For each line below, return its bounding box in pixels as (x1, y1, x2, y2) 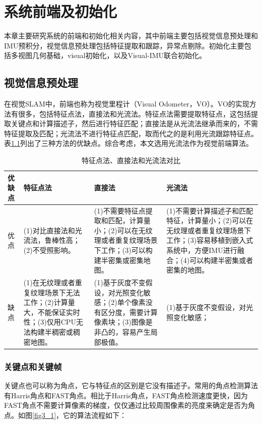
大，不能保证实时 (23, 306, 80, 317)
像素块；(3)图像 (94, 316, 146, 327)
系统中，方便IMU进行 (166, 245, 237, 255)
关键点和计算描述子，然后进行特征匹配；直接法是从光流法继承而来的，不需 (11, 118, 258, 129)
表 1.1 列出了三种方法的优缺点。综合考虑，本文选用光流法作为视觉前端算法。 (4, 138, 253, 148)
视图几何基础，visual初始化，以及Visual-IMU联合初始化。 (18, 50, 207, 61)
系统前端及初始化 (4, 1, 117, 22)
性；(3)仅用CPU (23, 316, 76, 327)
